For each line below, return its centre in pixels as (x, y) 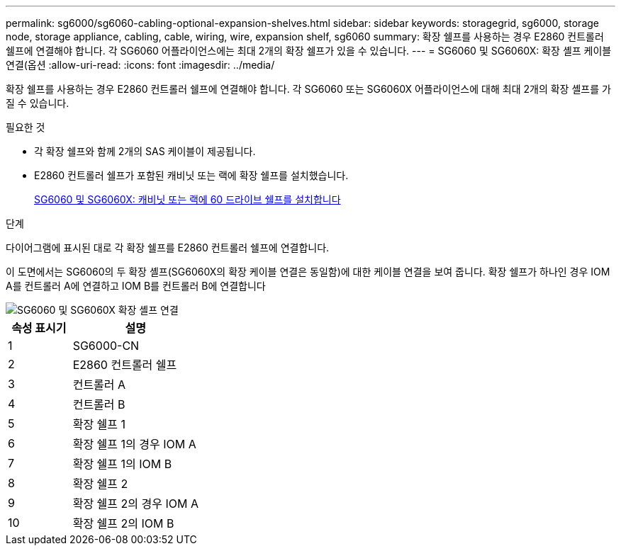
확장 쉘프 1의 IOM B (122, 464)
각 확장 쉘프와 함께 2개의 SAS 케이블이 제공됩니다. (145, 151)
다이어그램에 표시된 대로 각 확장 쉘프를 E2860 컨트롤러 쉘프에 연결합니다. (168, 248)
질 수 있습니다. (38, 103)
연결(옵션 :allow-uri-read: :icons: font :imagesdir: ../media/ (140, 65)
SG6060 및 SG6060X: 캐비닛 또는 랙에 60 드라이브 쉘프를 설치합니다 (188, 199)
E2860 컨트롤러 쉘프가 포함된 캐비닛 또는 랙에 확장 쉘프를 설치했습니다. (191, 175)
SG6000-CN (106, 346)
